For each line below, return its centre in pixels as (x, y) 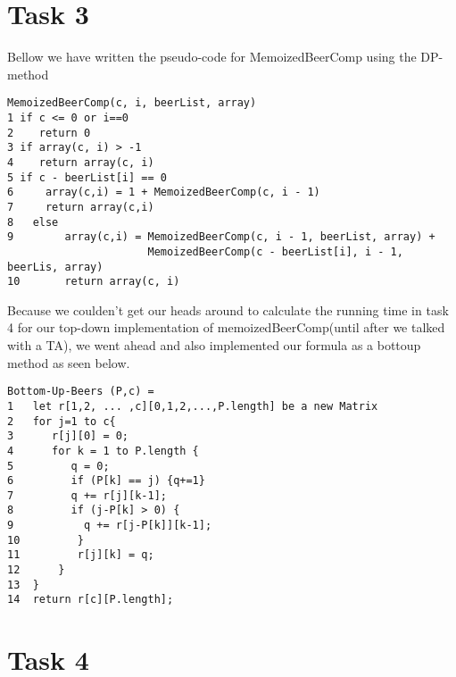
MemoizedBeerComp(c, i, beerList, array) (132, 103)
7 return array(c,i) (81, 207)
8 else (33, 222)
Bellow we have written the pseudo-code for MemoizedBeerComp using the (212, 57)
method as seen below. (69, 362)
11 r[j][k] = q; (81, 555)
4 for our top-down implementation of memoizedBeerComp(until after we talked (226, 327)
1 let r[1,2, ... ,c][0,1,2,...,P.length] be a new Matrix (193, 406)
